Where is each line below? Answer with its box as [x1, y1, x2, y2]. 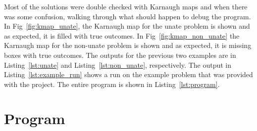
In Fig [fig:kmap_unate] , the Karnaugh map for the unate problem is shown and [4, 21, 250, 31]
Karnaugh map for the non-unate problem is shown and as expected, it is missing [4, 40, 252, 50]
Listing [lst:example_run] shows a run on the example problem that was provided [4, 69, 253, 80]
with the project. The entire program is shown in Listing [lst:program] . [4, 79, 220, 89]
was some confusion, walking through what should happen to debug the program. [4, 11, 251, 21]
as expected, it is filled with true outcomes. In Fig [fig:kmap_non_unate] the [4, 30, 240, 41]
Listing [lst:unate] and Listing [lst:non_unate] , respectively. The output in [4, 59, 232, 70]
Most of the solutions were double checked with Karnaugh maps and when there [4, 1, 248, 11]
